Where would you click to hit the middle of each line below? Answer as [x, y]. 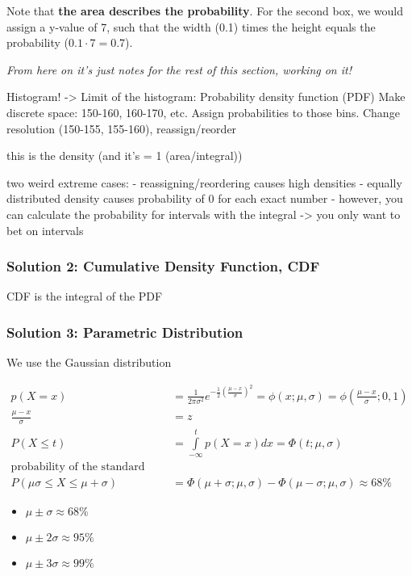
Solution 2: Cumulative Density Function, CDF [163, 266]
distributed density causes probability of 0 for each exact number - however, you [205, 198]
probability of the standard [78, 467]
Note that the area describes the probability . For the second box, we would [205, 11]
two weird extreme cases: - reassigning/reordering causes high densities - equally [204, 182]
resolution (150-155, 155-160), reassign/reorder [122, 128]
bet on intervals [45, 230]
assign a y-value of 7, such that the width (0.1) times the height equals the [191, 26]
